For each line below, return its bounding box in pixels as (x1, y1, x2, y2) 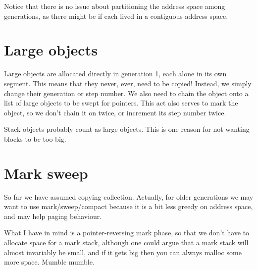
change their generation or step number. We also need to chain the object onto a (4, 88, 249, 98)
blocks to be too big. (4, 133, 66, 144)
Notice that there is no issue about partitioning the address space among (4, 1, 225, 11)
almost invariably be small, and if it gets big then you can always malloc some (4, 247, 242, 257)
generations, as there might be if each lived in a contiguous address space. (4, 10, 228, 21)
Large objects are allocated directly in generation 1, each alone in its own (4, 68, 227, 79)
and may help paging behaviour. (4, 211, 102, 221)
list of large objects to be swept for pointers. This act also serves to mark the (4, 98, 238, 108)
